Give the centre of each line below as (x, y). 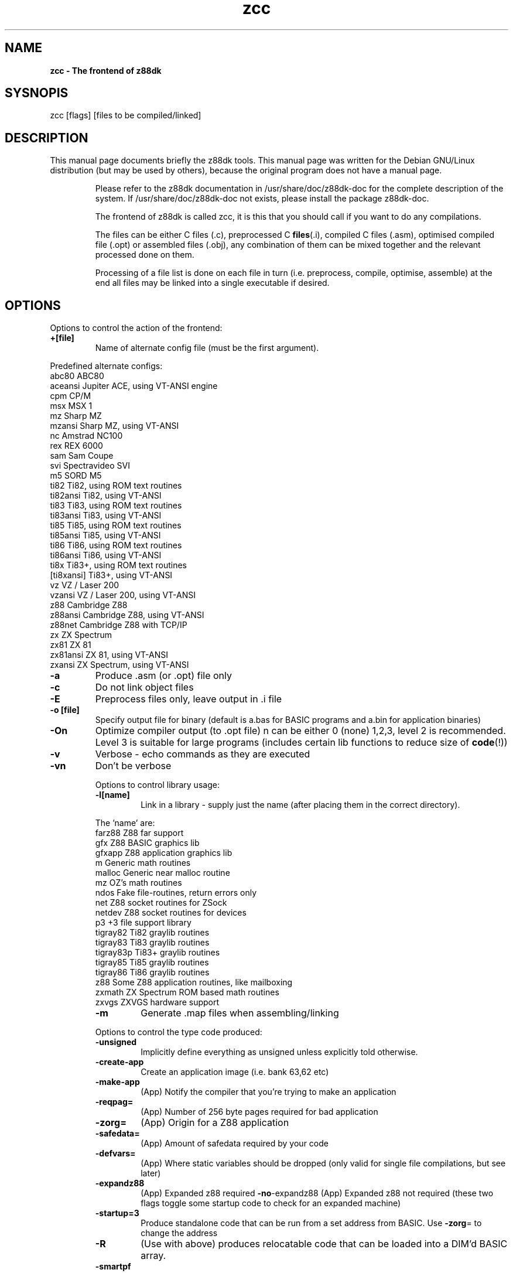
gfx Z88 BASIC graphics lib (147, 843)
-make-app (117, 1082)
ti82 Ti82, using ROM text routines (116, 486)
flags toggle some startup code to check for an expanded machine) (271, 1203)
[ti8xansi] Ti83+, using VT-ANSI (111, 575)
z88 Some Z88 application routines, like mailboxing (194, 982)
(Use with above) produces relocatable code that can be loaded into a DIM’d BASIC (324, 1244)
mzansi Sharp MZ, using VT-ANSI (114, 426)
